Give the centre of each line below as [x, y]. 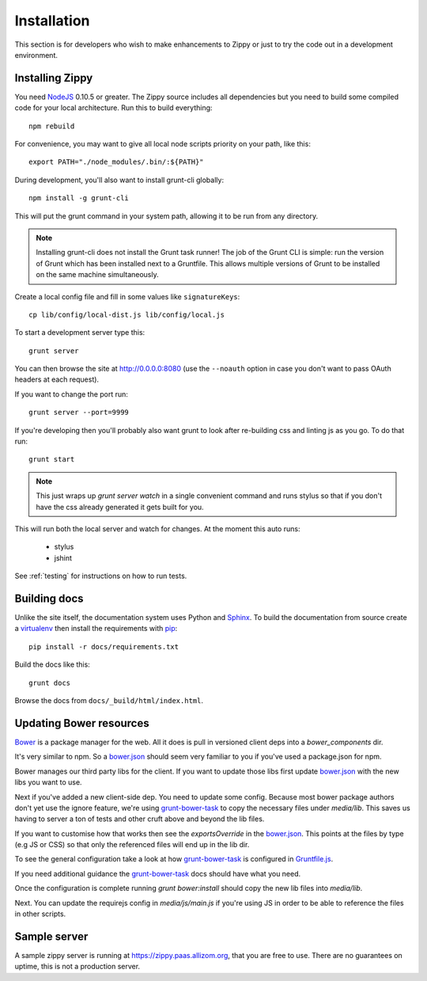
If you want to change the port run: [71, 394]
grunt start [52, 460]
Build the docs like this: [52, 664]
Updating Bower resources [82, 723]
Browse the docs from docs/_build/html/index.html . [109, 701]
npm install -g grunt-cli [79, 198]
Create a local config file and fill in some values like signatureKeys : [127, 296]
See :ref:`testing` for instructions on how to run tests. [101, 576]
